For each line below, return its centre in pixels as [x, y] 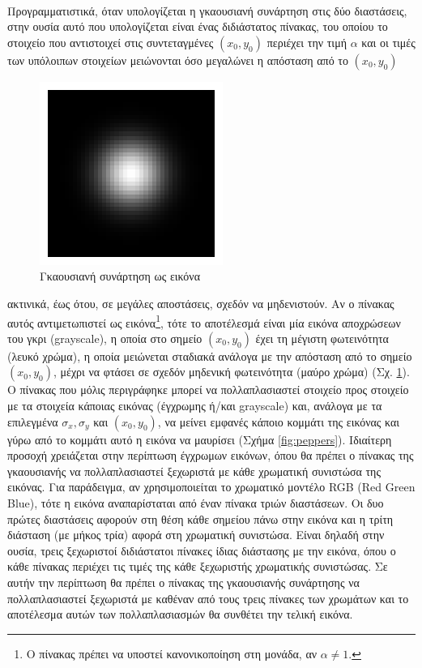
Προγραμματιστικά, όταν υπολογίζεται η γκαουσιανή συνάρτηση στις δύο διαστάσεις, [207, 10]
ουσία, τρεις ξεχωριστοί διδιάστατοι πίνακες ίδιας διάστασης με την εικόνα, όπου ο [202, 550]
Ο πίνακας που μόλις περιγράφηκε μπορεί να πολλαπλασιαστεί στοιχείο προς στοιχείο [208, 390]
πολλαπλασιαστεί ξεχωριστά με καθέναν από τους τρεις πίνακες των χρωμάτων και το [208, 598]
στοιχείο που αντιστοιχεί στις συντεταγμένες [111, 42]
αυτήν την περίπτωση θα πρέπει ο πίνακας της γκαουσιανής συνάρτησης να [183, 582]
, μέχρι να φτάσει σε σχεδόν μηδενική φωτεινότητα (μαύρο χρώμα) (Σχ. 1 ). [231, 372]
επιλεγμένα [33, 421]
